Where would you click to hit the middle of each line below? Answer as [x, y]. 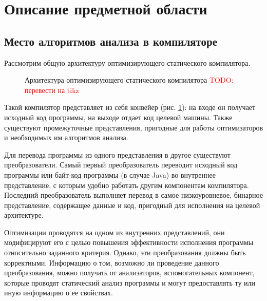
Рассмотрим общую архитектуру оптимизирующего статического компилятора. [127, 62]
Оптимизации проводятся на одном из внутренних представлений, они [115, 232]
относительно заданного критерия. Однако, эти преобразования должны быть [125, 252]
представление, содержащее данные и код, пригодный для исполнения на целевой [132, 205]
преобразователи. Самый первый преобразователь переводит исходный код [121, 165]
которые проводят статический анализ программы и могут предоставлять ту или [130, 282]
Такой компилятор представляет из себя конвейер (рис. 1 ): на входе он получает [130, 107]
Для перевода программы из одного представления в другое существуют [117, 154]
